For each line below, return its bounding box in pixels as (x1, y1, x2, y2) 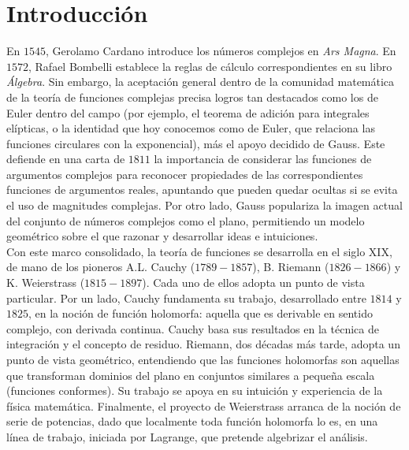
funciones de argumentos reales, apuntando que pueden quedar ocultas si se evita (6, 181, 398, 198)
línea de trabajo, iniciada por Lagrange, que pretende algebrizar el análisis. (6, 428, 368, 444)
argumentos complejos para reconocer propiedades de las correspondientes (6, 165, 363, 182)
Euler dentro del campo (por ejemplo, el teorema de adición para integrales (6, 104, 370, 121)
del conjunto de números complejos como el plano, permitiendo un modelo (6, 212, 365, 229)
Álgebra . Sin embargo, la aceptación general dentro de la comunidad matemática (6, 73, 395, 90)
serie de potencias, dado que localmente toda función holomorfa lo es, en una (6, 413, 378, 430)
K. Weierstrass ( (6, 274, 85, 291)
